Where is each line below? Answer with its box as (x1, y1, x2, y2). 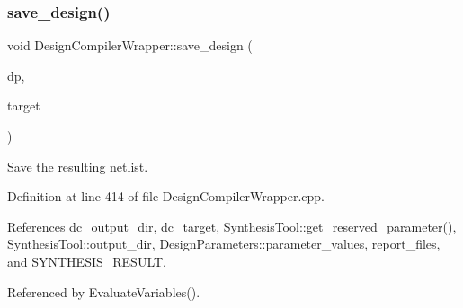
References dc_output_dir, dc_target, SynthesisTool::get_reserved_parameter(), (7, 216, 457, 235)
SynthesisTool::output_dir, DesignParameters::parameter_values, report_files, (7, 234, 441, 253)
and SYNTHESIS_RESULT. (7, 251, 166, 270)
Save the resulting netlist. (7, 156, 148, 175)
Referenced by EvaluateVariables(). (7, 282, 200, 301)
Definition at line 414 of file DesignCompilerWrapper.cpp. (7, 187, 325, 206)
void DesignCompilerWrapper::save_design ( (7, 36, 253, 55)
